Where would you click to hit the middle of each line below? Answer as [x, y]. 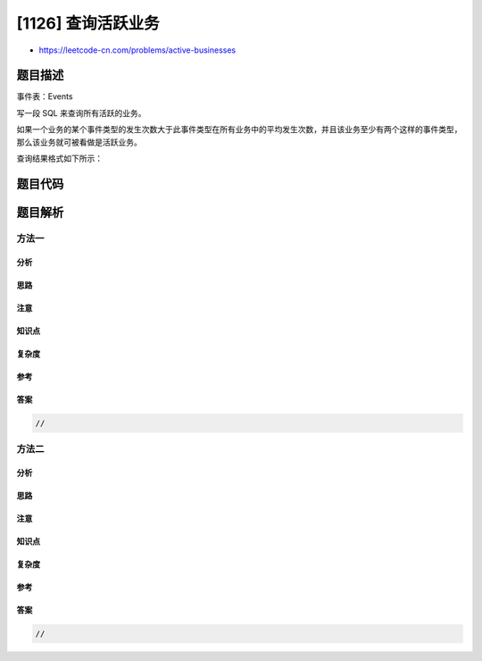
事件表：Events [45, 96]
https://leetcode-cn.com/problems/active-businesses [137, 50]
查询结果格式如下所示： [59, 159]
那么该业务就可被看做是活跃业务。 [79, 142]
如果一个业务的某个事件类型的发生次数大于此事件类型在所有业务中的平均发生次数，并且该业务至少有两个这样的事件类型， [239, 130]
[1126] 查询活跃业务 [88, 23]
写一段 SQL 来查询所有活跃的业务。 [81, 113]
